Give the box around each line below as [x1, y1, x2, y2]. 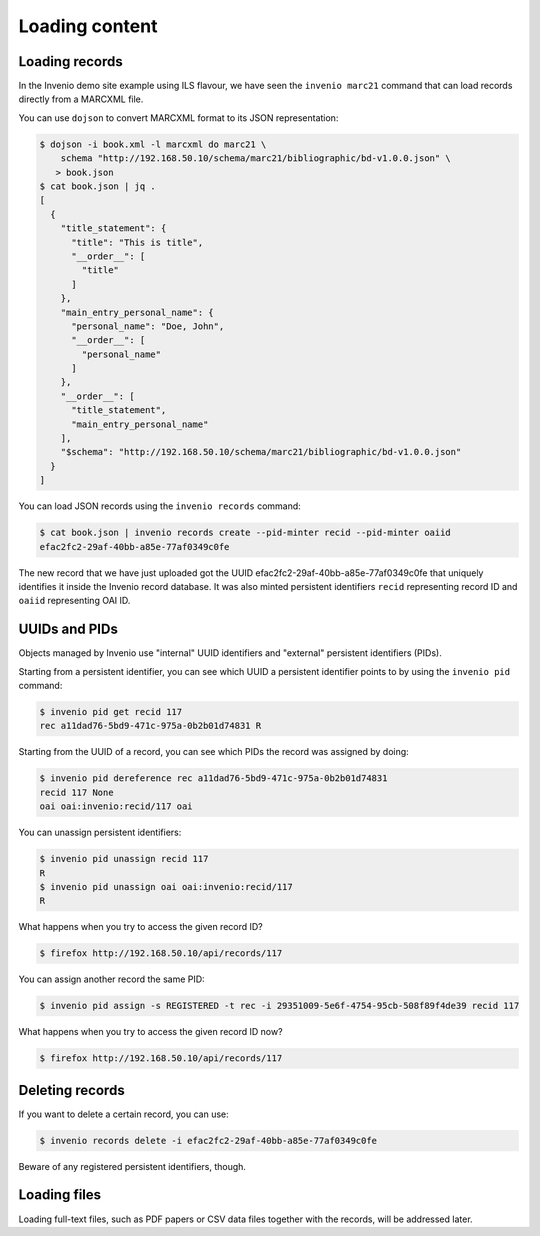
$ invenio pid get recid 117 [39, 706, 183, 717]
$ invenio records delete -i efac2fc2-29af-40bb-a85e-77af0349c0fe [39, 1135, 378, 1146]
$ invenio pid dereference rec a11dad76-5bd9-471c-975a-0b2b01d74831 [39, 773, 388, 784]
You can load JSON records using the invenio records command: [18, 500, 302, 512]
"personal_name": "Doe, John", [71, 320, 225, 332]
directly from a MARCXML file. [18, 93, 144, 105]
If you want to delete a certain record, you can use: [18, 1108, 229, 1120]
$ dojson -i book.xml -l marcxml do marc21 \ [39, 138, 267, 150]
